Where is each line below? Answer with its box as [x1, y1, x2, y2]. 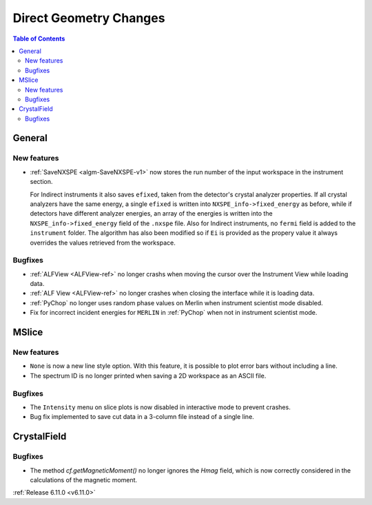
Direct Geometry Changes [12, 10, 165, 25]
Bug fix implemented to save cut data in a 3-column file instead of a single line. [30, 413, 254, 421]
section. [30, 178, 53, 186]
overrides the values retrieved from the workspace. [30, 238, 176, 247]
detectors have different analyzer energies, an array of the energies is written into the [30, 209, 273, 218]
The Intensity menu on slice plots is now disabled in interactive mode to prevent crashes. [30, 403, 291, 411]
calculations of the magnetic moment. [30, 475, 138, 484]
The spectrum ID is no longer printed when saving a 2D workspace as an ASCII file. [30, 371, 267, 380]
